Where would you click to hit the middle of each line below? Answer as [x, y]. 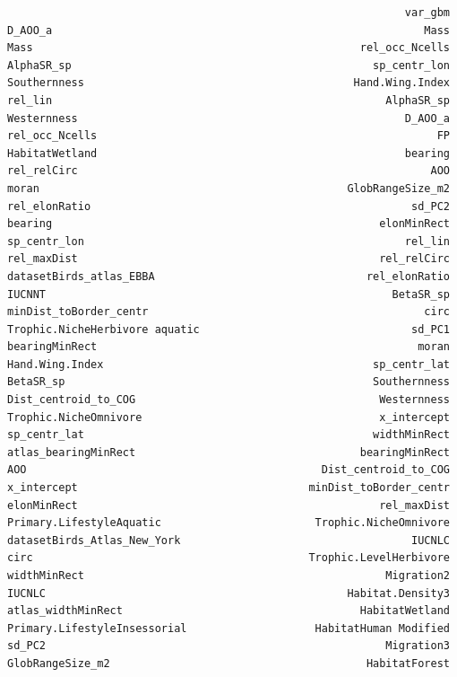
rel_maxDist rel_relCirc [228, 259]
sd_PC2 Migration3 [228, 646]
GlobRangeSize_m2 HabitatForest [228, 663]
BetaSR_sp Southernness [228, 382]
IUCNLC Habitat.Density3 [228, 593]
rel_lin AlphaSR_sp [228, 100]
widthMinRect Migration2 [228, 576]
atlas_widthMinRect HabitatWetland [228, 611]
